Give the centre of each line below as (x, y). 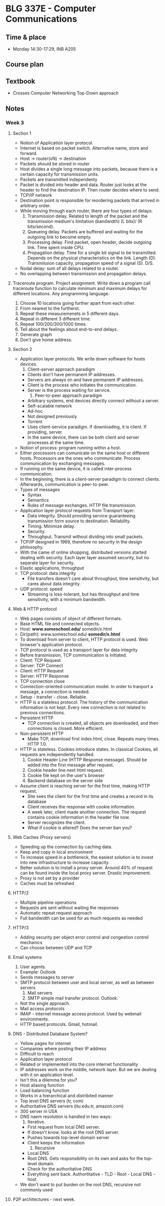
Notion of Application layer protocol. (57, 143)
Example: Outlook (38, 972)
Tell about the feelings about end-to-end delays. (69, 329)
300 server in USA (39, 1111)
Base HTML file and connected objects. (60, 624)
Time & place (26, 37)
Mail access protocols (42, 1008)
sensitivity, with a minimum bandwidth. (67, 599)
